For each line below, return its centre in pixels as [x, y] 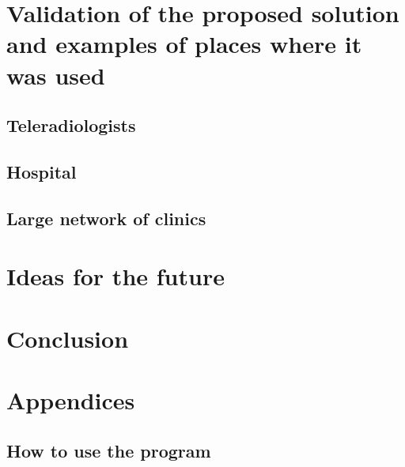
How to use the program [109, 450]
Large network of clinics [106, 218]
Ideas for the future [115, 276]
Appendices [71, 400]
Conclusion [68, 338]
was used [56, 75]
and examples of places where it [184, 44]
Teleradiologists [71, 125]
